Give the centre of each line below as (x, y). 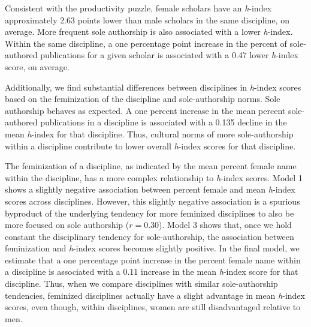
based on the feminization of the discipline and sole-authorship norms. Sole (143, 99)
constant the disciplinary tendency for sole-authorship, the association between (150, 236)
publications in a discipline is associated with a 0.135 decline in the (164, 122)
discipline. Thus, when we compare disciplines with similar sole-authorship (141, 283)
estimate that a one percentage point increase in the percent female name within (153, 259)
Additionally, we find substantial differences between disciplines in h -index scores (153, 87)
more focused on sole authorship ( (67, 225)
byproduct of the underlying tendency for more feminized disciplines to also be (150, 213)
